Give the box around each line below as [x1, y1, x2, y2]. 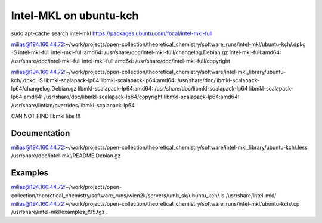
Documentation [11, 128, 70, 138]
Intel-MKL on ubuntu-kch [11, 9, 139, 22]
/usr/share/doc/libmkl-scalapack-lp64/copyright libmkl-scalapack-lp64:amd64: [44, 93, 240, 101]
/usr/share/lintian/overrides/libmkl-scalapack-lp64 [11, 101, 135, 109]
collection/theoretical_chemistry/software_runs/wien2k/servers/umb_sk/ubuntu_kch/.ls [11, 191, 225, 199]
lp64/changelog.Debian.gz [11, 85, 77, 92]
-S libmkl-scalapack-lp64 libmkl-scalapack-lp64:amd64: [36, 76, 177, 83]
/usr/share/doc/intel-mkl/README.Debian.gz [11, 152, 121, 159]
